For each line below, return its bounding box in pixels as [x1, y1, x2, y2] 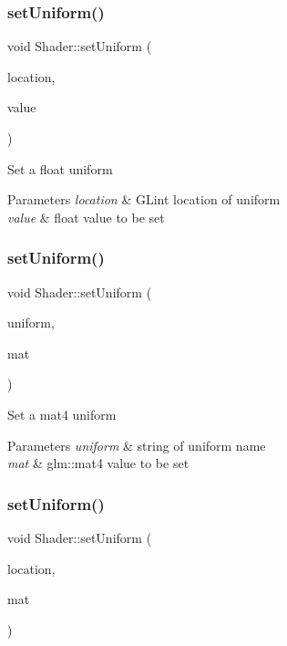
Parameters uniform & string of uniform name [7, 435, 266, 454]
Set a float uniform [7, 159, 113, 178]
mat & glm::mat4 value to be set [7, 453, 190, 473]
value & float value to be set [7, 207, 165, 226]
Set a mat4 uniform [7, 404, 117, 423]
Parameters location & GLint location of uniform [7, 190, 281, 209]
